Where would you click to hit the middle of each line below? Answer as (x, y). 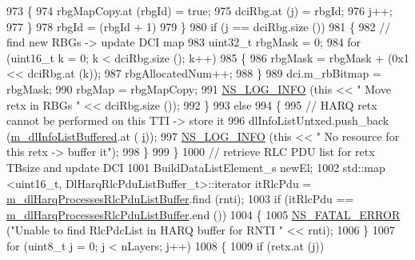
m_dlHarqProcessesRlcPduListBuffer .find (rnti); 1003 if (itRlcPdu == (180, 199)
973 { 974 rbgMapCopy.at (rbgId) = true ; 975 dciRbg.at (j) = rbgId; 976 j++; (200, 10)
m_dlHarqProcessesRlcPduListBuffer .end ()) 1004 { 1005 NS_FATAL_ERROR (204, 214)
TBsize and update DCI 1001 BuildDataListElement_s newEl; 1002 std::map (196, 167)
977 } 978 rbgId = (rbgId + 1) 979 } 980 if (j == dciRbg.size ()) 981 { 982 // (199, 26)
